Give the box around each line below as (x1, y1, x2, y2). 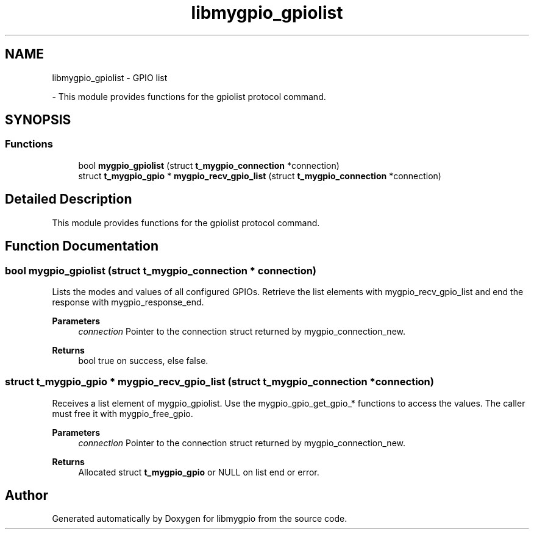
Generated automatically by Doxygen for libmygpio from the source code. (52, 513, 347, 524)
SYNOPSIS (5, 112, 71, 128)
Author (5, 488, 48, 504)
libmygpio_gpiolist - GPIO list (52, 72, 168, 83)
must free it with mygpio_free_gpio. (52, 408, 193, 419)
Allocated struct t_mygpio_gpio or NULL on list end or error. (78, 466, 319, 477)
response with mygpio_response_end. (52, 296, 204, 307)
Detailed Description (5, 191, 132, 207)
